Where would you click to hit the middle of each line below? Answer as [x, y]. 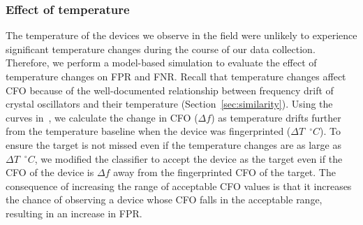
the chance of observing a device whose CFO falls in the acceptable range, [164, 199]
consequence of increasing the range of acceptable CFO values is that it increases [179, 186]
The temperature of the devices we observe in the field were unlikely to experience [181, 35]
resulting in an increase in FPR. [74, 213]
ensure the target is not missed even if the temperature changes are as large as [173, 144]
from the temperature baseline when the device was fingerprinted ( [148, 131]
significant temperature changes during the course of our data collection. [161, 49]
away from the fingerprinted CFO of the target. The [224, 172]
